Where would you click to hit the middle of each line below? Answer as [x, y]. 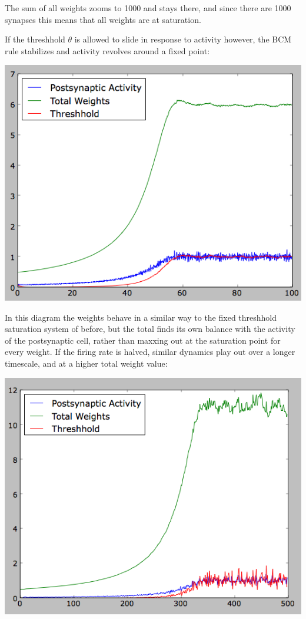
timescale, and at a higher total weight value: [86, 363]
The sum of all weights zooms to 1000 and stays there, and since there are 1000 [148, 8]
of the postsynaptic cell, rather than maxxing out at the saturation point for [143, 340]
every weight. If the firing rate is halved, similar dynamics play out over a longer [150, 352]
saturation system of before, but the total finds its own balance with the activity [150, 329]
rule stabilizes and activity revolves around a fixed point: [107, 50]
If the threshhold [35, 39]
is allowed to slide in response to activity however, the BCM [183, 39]
